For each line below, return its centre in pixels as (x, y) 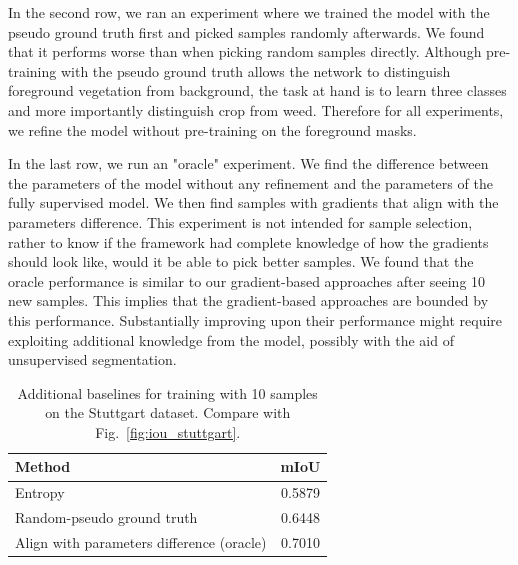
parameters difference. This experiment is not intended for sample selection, (240, 221)
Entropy (40, 492)
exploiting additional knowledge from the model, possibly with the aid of (231, 339)
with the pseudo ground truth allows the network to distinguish (255, 70)
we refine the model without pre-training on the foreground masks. (212, 129)
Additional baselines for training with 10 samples (167, 392)
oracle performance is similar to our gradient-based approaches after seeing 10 (247, 280)
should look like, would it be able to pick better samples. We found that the (241, 261)
